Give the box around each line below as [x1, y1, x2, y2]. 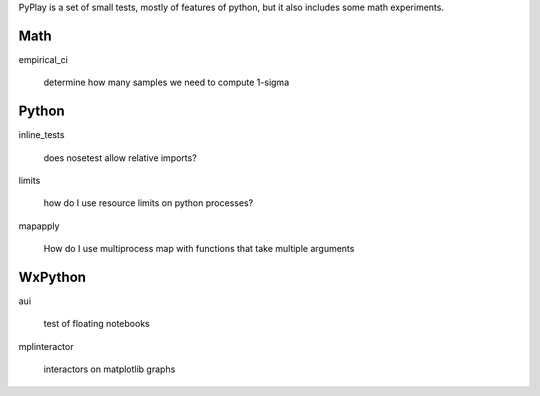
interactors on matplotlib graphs [43, 363, 176, 375]
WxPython [18, 268, 87, 285]
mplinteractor [18, 340, 74, 352]
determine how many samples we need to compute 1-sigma [43, 76, 290, 89]
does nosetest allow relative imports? [43, 151, 197, 164]
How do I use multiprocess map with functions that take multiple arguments [43, 243, 355, 255]
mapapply [18, 220, 60, 232]
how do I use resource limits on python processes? [43, 197, 254, 209]
